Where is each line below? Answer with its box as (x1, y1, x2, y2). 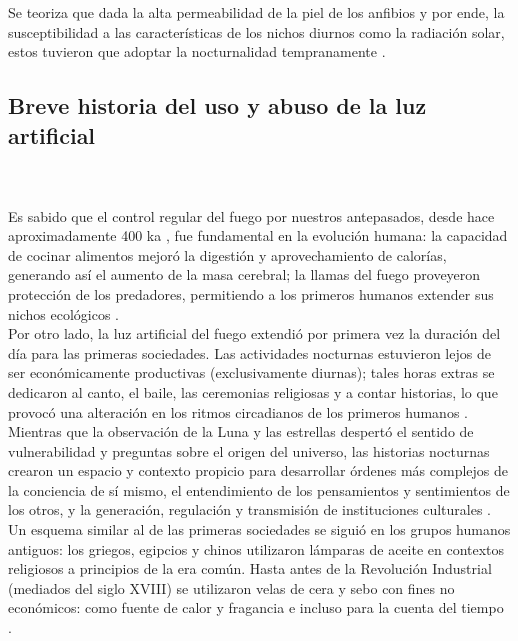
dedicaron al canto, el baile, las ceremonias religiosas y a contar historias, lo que (8, 381, 498, 402)
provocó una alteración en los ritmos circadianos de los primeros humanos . (8, 401, 468, 422)
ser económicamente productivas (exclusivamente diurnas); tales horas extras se (8, 362, 495, 383)
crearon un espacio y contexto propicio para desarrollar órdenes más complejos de (8, 460, 509, 481)
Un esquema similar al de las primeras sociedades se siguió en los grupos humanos (8, 519, 511, 540)
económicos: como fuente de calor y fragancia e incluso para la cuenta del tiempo (8, 597, 504, 618)
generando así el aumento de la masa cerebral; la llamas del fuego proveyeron (8, 264, 481, 285)
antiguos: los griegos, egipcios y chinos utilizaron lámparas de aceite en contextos (8, 538, 505, 559)
